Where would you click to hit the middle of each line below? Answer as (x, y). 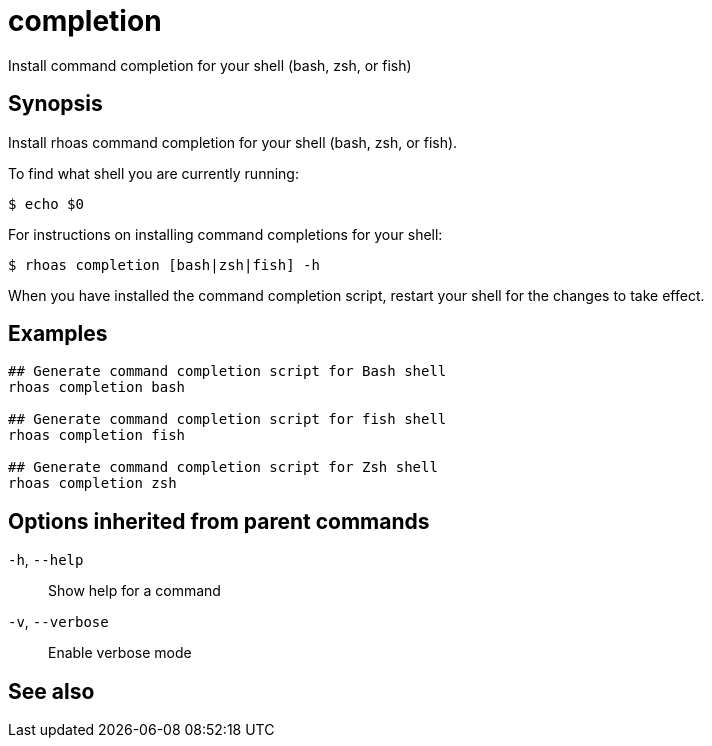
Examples (58, 334)
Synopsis (55, 104)
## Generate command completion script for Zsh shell (223, 467)
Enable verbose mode (120, 653)
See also (51, 691)
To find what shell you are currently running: (153, 173)
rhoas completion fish (97, 435)
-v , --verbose (58, 622)
